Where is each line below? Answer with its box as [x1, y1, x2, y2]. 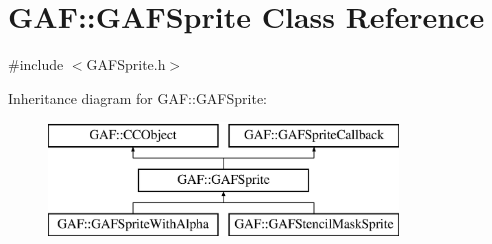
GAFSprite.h [86, 54, 166, 75]
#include [8, 54, 64, 75]
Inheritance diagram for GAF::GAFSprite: [8, 87, 268, 108]
